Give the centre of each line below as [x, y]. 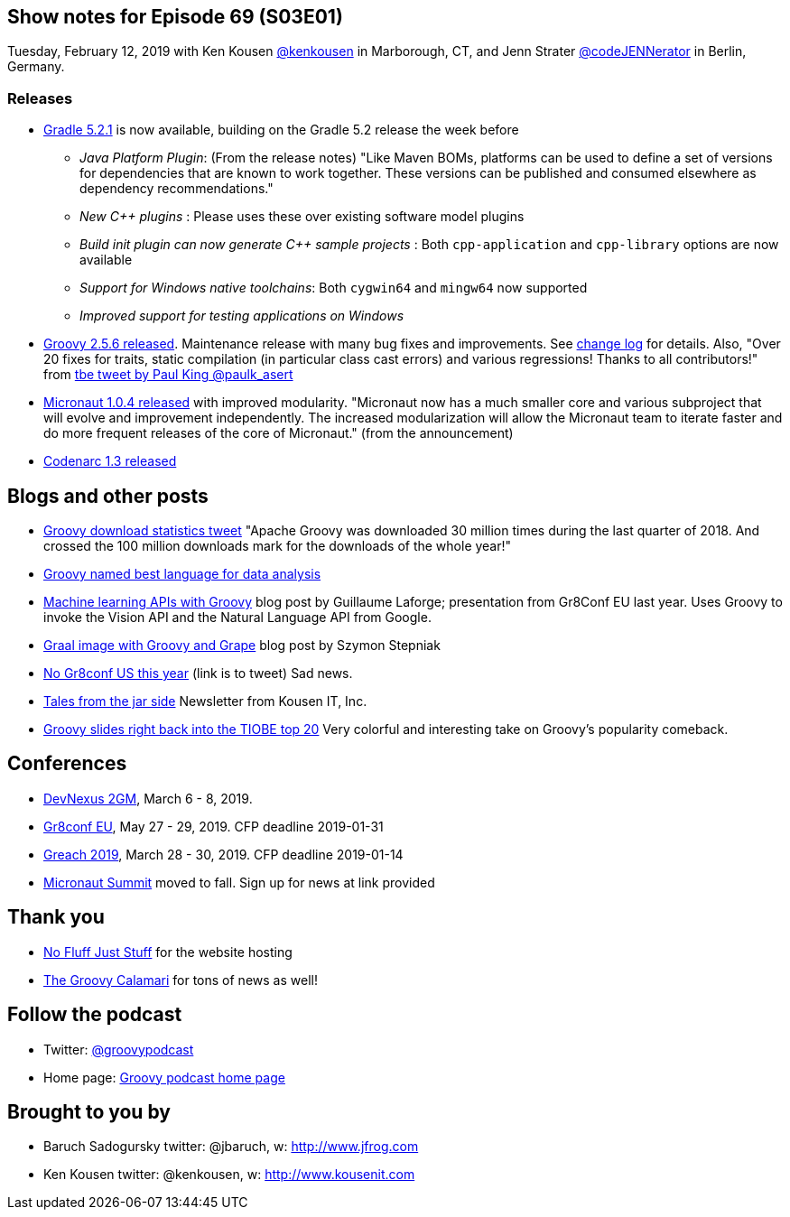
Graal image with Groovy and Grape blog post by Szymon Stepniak [242, 646]
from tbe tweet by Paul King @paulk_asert [168, 375]
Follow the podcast [95, 1015]
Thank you [56, 917]
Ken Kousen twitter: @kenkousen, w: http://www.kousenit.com [229, 1175]
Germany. [36, 67]
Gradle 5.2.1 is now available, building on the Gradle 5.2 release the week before [281, 130]
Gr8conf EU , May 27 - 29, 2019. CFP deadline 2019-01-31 [214, 826]
